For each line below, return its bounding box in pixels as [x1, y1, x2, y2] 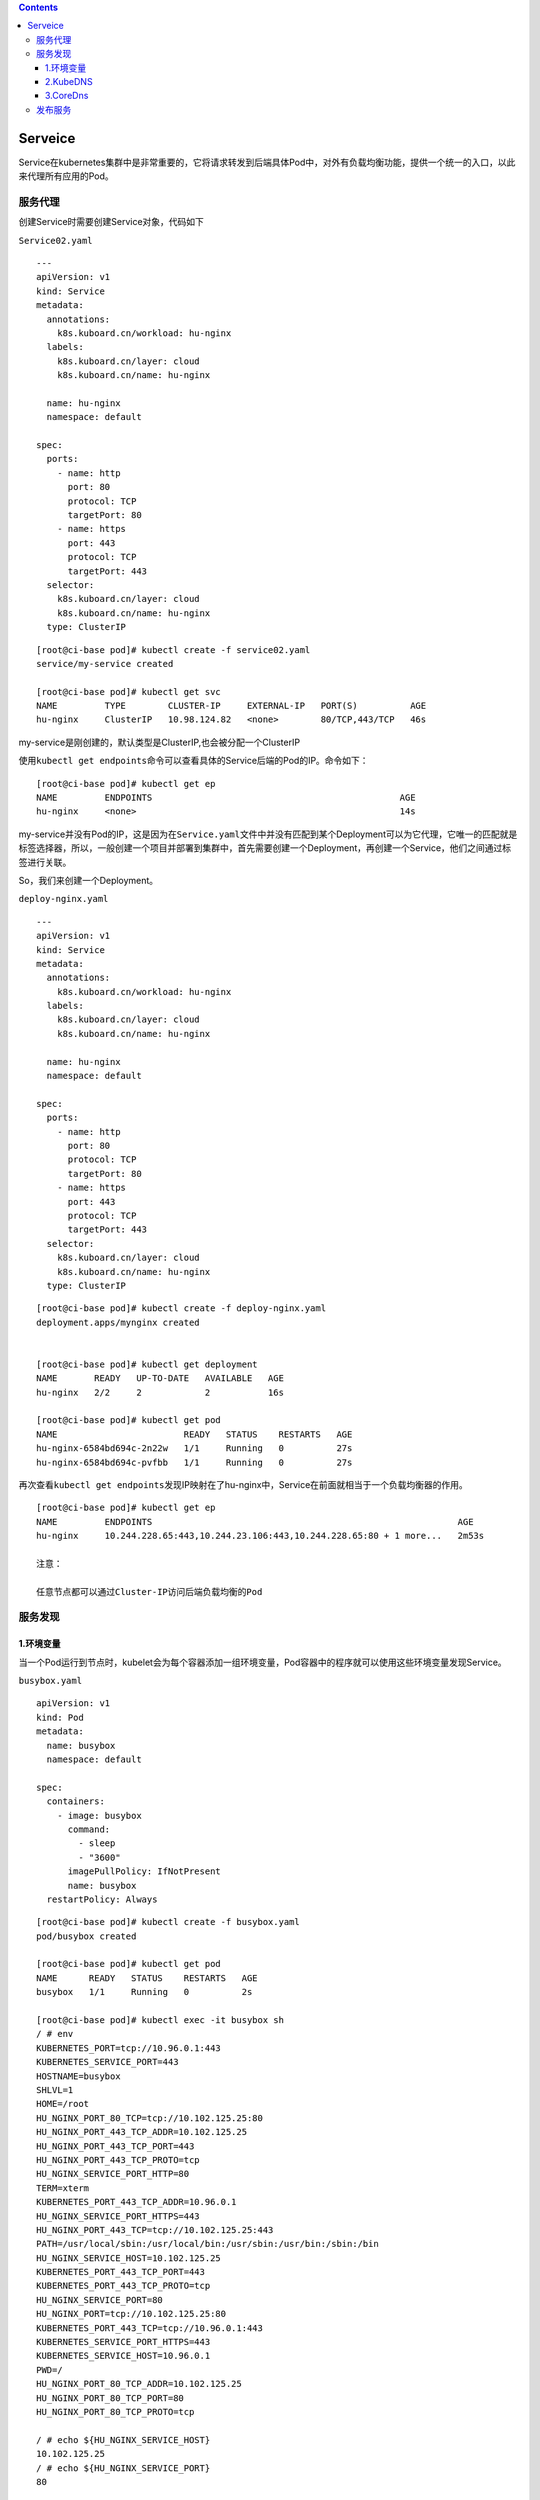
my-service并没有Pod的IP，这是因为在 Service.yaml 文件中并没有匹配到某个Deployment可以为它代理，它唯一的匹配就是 [18, 828, 518, 840]
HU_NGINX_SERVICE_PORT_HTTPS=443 [36, 2210, 200, 2222]
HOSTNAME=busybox [36, 2070, 121, 2082]
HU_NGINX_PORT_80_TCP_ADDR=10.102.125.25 [36, 2378, 242, 2390]
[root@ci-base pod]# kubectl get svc [36, 686, 222, 697]
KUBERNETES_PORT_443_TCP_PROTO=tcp [36, 2280, 211, 2292]
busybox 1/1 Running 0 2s [36, 1986, 253, 1998]
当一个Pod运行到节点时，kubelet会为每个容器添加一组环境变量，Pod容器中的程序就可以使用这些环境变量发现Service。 [18, 1656, 507, 1668]
